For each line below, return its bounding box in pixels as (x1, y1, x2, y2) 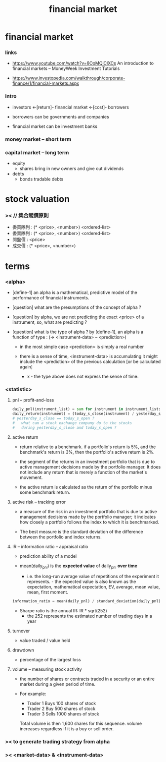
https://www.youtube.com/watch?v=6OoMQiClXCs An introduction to (12, 60, 154, 66)
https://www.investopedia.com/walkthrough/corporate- (12, 75, 125, 81)
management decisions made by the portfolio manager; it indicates (19, 514, 156, 520)
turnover (12, 628, 30, 634)
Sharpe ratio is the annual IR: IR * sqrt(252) (19, 608, 107, 614)
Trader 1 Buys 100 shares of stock (27, 701, 96, 706)
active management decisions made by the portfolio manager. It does (19, 464, 161, 469)
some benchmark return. (19, 489, 71, 495)
